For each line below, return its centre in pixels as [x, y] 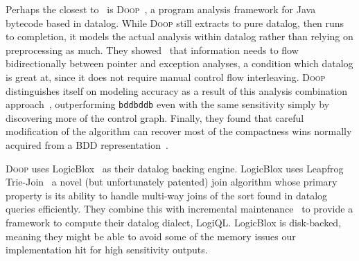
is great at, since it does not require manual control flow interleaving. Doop [166, 76]
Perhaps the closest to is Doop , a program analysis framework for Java [161, 9]
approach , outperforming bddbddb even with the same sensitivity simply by [168, 104]
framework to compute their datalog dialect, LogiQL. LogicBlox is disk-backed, [174, 222]
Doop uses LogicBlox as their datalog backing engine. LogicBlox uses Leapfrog [175, 168]
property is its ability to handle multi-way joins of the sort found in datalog [167, 195]
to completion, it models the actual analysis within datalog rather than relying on [179, 36]
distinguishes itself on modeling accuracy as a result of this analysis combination [177, 90]
